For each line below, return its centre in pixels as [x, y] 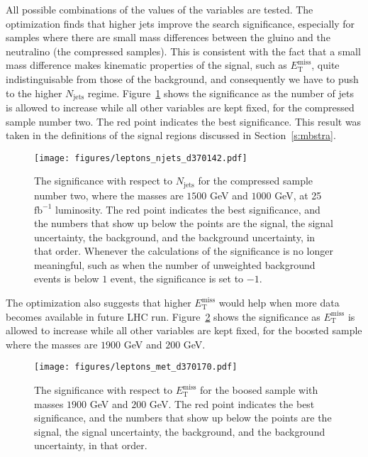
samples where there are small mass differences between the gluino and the [168, 37]
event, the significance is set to [177, 279]
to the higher [34, 93]
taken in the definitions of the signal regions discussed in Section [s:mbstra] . [171, 135]
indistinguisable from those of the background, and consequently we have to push [182, 78]
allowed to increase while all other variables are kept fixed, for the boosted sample [184, 330]
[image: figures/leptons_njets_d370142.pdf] [141, 158]
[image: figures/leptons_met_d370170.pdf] [136, 367]
